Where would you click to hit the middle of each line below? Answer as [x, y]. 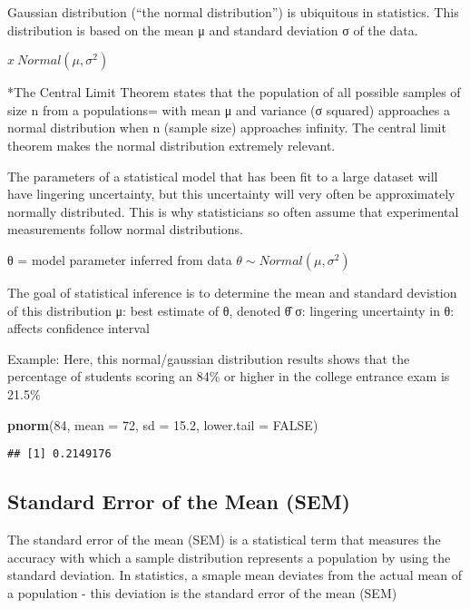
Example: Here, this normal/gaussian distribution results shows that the [209, 358]
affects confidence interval [78, 328]
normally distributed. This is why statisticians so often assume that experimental [233, 211]
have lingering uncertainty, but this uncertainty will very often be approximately [231, 194]
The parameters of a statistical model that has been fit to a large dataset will [223, 176]
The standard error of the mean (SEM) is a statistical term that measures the [224, 539]
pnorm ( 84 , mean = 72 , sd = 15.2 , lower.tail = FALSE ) [163, 424]
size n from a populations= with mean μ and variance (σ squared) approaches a [229, 109]
